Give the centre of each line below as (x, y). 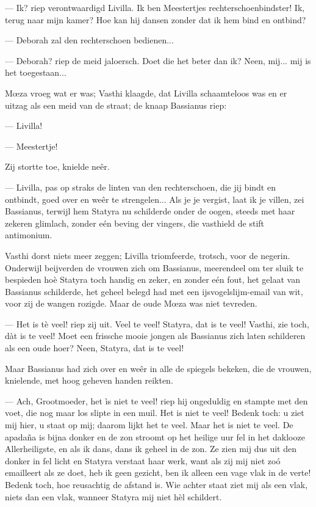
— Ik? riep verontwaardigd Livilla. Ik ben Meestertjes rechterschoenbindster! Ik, (155, 7)
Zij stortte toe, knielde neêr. (57, 166)
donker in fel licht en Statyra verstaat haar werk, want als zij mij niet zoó (143, 460)
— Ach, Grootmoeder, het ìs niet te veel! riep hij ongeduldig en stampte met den (156, 400)
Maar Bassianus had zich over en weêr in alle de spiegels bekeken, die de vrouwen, (158, 368)
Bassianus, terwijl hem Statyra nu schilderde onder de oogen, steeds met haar (150, 211)
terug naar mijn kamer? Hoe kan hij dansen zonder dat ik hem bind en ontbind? (156, 19)
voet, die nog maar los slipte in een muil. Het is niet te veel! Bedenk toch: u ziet (155, 413)
